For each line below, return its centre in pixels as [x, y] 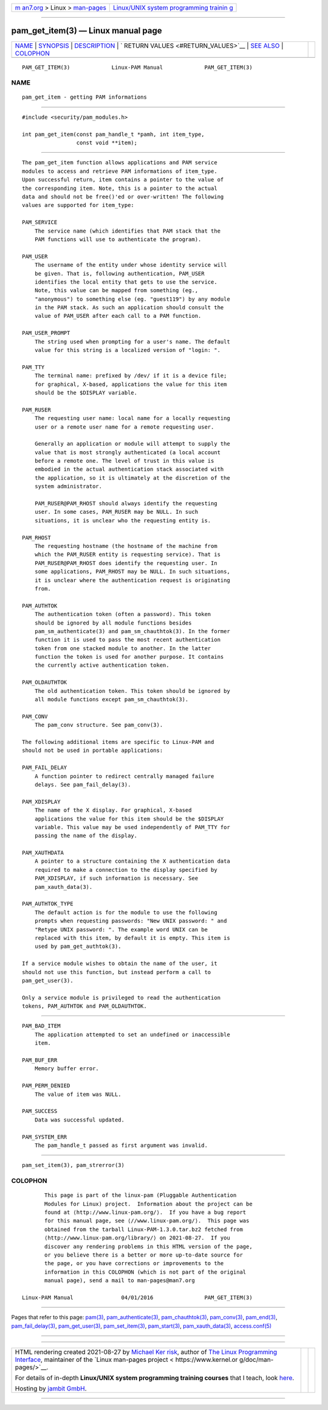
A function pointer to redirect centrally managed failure [124, 776]
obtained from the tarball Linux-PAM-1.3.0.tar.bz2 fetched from [144, 1229]
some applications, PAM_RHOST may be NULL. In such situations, [132, 572]
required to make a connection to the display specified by [126, 870]
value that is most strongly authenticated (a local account [128, 452]
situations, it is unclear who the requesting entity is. [123, 520]
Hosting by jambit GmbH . [51, 1389]
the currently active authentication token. [102, 665]
